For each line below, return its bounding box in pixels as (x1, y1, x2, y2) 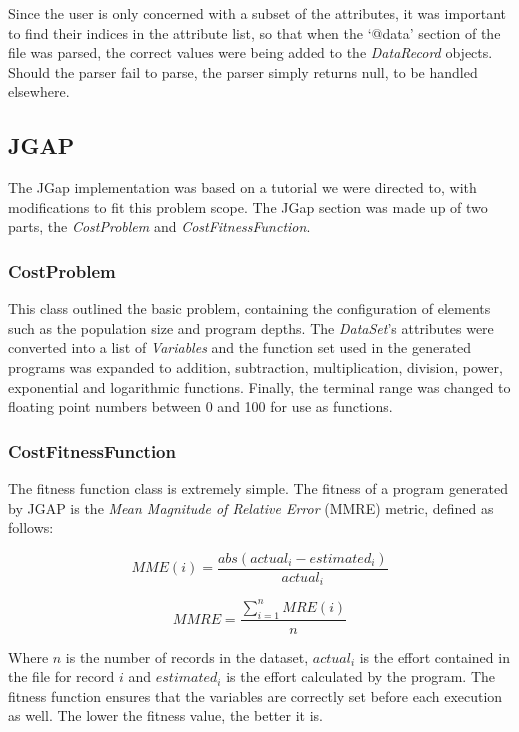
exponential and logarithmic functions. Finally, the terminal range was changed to (8, 376, 511, 397)
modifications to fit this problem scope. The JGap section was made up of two (8, 196, 488, 217)
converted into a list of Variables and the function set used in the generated (8, 337, 472, 358)
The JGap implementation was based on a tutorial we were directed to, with (8, 177, 477, 198)
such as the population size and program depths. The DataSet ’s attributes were (8, 317, 494, 338)
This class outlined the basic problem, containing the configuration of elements (8, 298, 491, 319)
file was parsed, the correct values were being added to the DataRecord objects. (8, 42, 493, 63)
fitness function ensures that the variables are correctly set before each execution (8, 685, 503, 706)
